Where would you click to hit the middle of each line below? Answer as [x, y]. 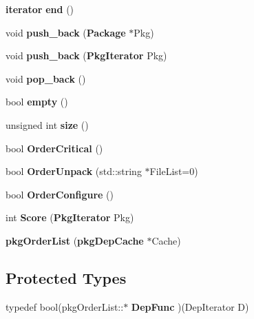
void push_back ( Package [66, 32]
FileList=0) [174, 171]
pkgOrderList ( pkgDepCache [75, 240]
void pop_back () [46, 78]
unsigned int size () [47, 124]
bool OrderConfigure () [60, 194]
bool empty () [37, 102]
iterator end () [40, 9]
